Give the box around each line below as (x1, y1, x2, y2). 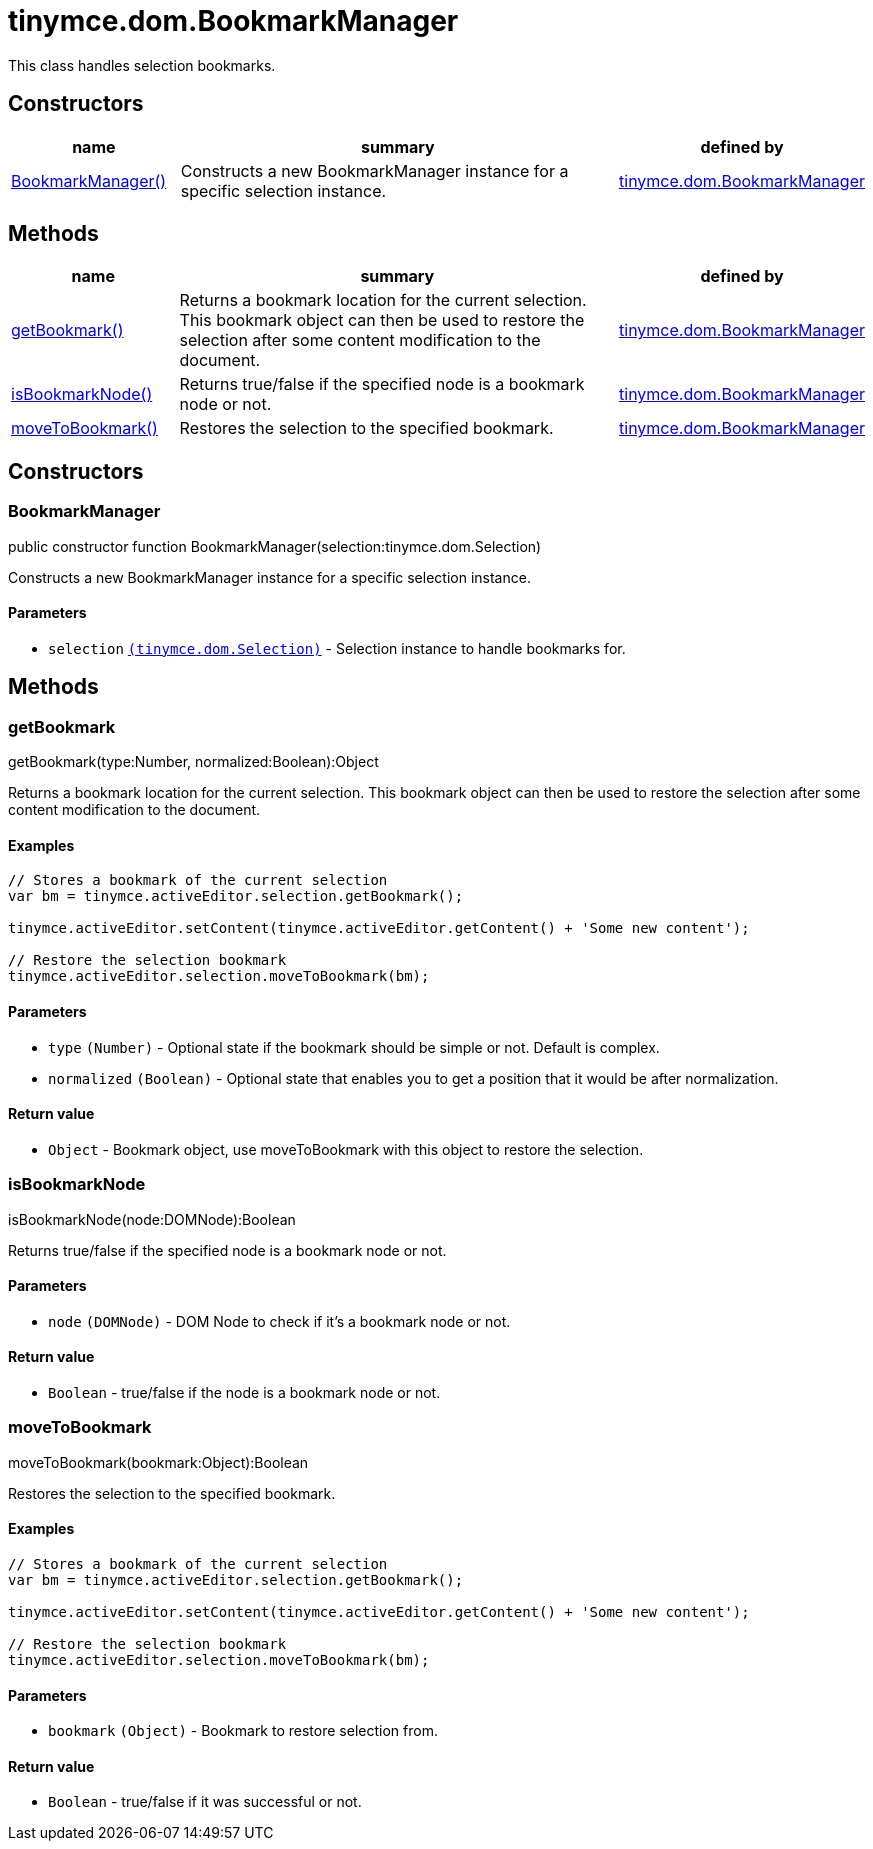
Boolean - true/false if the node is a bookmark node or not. (48, 1383, 441, 1401)
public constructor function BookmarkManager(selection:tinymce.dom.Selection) (8, 537, 542, 555)
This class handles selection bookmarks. (8, 56, 276, 74)
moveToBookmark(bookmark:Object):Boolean (8, 1453, 309, 1471)
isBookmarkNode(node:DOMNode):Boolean (8, 1210, 296, 1228)
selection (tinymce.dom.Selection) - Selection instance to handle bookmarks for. (48, 639, 626, 657)
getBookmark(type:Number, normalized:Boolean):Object (8, 753, 379, 771)
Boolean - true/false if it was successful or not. (48, 1793, 362, 1811)
